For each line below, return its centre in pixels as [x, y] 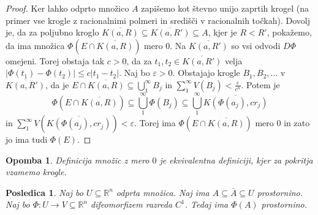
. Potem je [260, 84]
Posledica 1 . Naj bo [44, 192]
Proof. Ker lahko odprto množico [67, 8]
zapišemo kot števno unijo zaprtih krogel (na [225, 8]
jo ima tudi [27, 139]
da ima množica [35, 45]
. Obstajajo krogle [206, 73]
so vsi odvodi [256, 45]
